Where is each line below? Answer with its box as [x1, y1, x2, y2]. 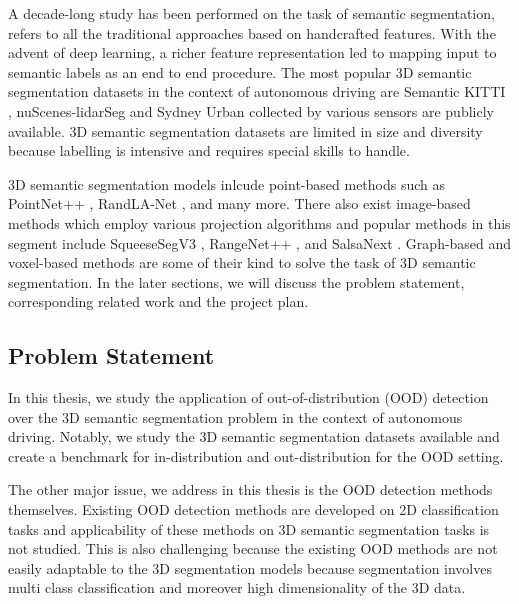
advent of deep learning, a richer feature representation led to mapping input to [8, 42, 497, 63]
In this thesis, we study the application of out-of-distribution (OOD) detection [8, 387, 489, 408]
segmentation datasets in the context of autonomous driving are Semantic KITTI [8, 81, 506, 102]
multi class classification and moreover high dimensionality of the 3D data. [8, 577, 466, 598]
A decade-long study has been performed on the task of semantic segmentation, [8, 3, 495, 23]
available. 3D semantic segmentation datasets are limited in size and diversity [8, 120, 483, 141]
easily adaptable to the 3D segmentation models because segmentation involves [8, 557, 492, 578]
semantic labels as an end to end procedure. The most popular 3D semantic [8, 61, 472, 82]
